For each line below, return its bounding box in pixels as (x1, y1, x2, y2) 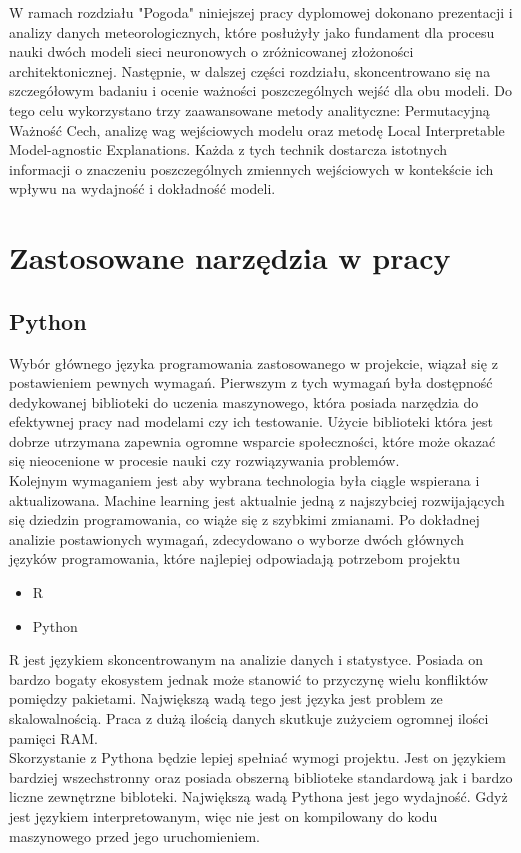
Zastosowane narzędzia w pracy (9, 237, 451, 278)
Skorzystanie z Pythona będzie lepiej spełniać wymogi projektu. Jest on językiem (9, 747, 506, 768)
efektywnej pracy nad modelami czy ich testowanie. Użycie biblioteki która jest (9, 411, 493, 432)
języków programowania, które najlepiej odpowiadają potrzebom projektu (9, 548, 460, 569)
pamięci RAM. (9, 727, 98, 748)
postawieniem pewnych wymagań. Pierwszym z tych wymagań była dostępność (9, 372, 493, 393)
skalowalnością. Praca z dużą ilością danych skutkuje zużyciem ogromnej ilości (9, 708, 489, 729)
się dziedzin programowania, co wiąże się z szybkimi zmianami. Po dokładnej (9, 509, 480, 530)
